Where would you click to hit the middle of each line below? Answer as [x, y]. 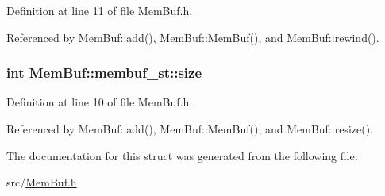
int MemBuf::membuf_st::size [104, 73]
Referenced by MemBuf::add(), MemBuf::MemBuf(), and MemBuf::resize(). [190, 129]
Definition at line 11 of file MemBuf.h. [100, 10]
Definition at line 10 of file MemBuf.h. [100, 102]
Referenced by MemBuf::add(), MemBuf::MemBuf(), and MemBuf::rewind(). [193, 37]
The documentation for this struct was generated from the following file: [182, 155]
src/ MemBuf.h [42, 182]
